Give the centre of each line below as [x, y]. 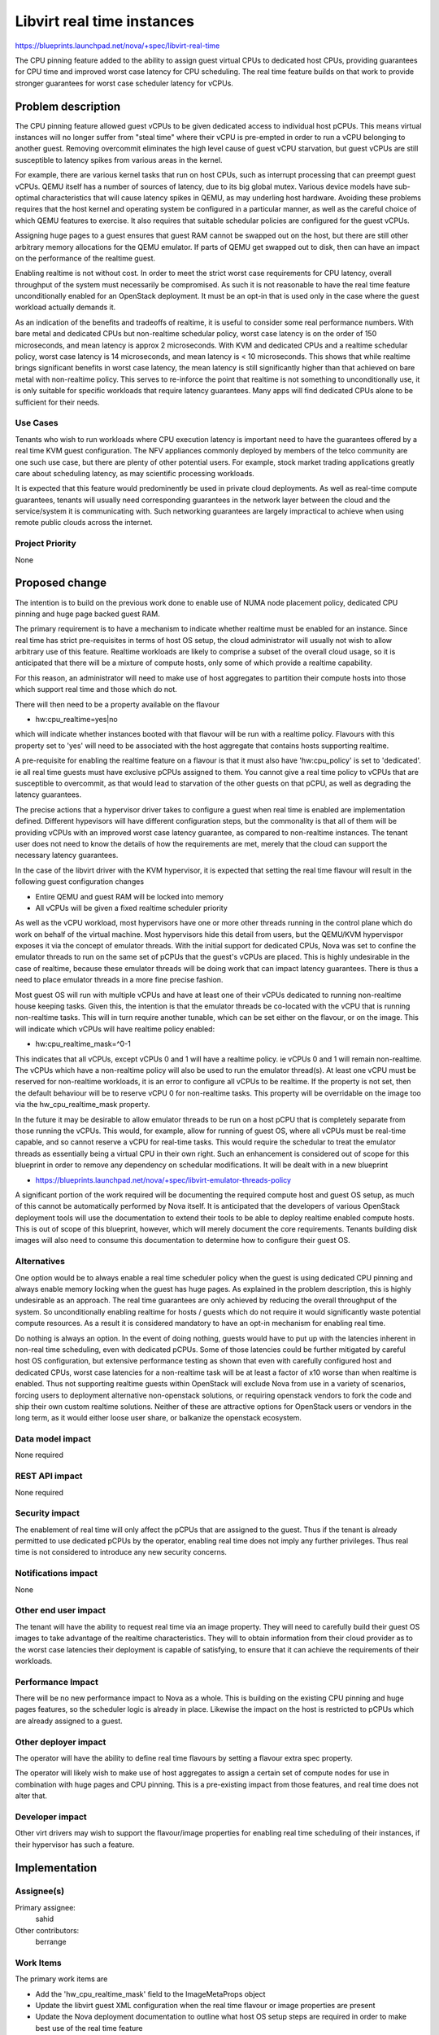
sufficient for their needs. [57, 402]
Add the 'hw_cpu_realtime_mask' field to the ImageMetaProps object [150, 1993]
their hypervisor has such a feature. [75, 1845]
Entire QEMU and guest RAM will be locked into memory [129, 896]
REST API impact [49, 1476]
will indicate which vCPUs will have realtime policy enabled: [115, 1029]
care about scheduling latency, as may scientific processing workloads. [135, 473]
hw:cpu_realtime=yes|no [76, 720]
